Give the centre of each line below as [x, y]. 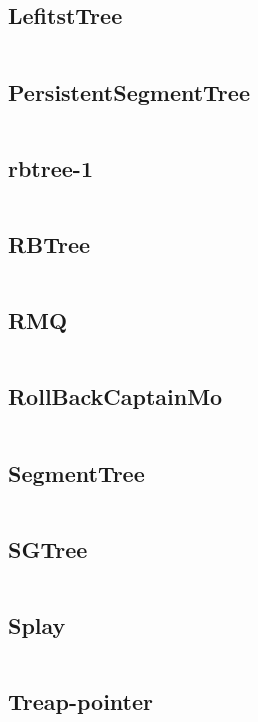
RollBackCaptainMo [115, 396]
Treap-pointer [81, 701]
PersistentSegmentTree [129, 91]
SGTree [48, 548]
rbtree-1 [50, 167]
